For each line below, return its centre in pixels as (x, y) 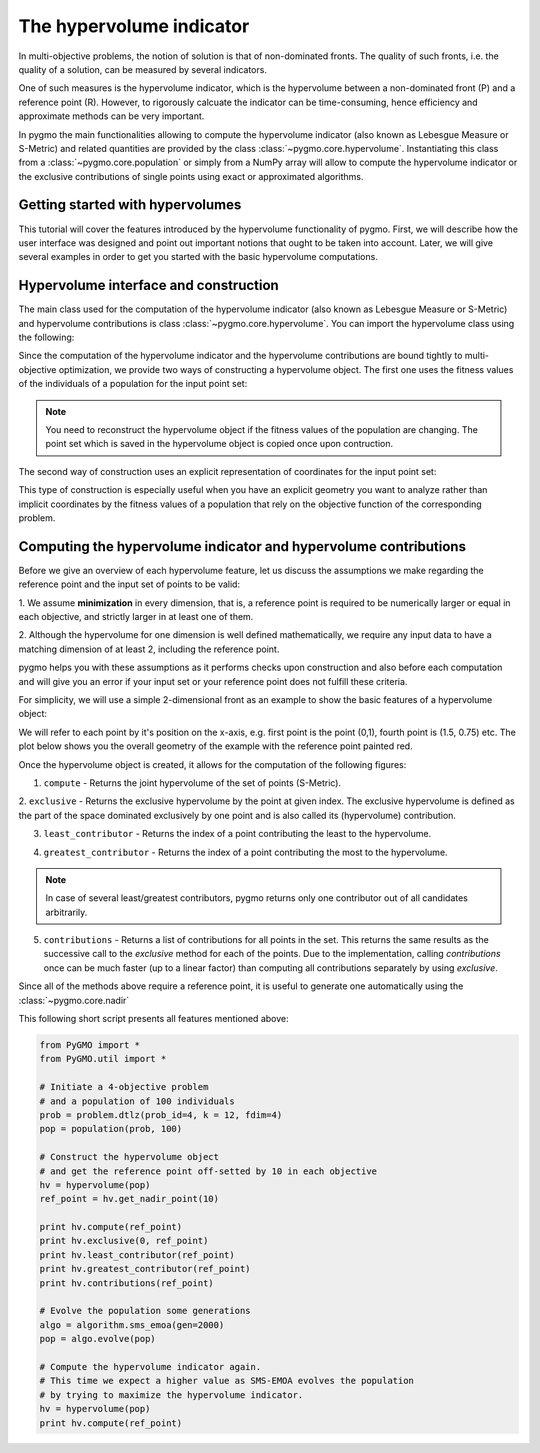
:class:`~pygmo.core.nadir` (74, 1000)
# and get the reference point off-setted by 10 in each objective (208, 1171)
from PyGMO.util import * (103, 1059)
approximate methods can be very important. (111, 116)
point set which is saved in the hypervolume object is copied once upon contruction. (219, 444)
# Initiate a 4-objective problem (124, 1087)
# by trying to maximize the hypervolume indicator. (171, 1394)
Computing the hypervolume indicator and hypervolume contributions (242, 546)
